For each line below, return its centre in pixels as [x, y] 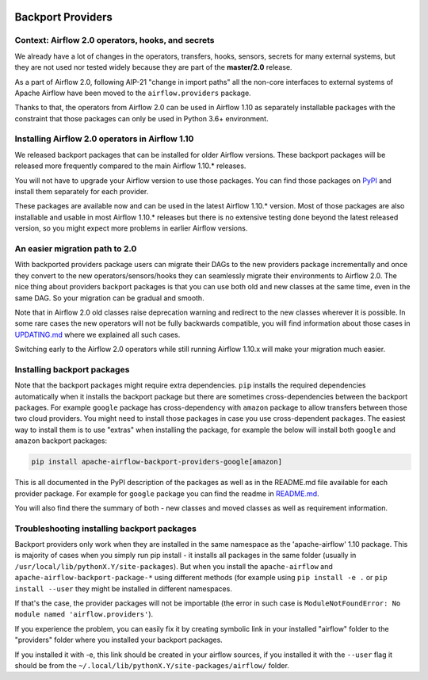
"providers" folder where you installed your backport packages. [119, 640]
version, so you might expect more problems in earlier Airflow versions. [131, 228]
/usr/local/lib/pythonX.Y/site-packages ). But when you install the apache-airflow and [174, 566]
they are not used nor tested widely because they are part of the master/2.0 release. [153, 67]
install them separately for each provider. [82, 192]
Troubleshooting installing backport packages [106, 529]
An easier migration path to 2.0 [76, 248]
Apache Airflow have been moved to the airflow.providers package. [133, 93]
